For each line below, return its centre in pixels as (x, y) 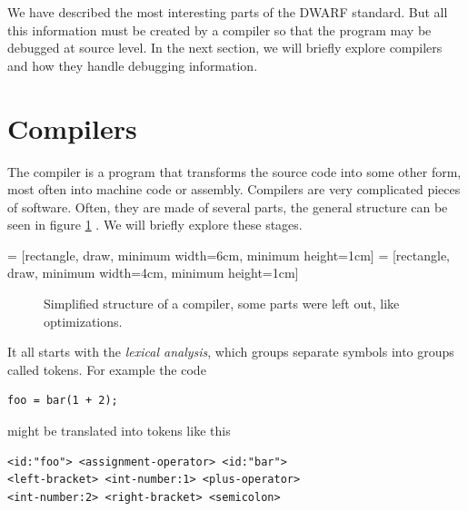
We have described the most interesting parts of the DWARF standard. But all (228, 12)
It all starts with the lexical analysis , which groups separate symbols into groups (231, 352)
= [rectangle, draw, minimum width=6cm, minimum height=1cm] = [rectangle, (229, 255)
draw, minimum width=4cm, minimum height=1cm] (153, 273)
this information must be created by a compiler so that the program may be (219, 29)
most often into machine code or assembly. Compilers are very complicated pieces (234, 189)
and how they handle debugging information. (133, 65)
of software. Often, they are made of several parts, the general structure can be (228, 206)
